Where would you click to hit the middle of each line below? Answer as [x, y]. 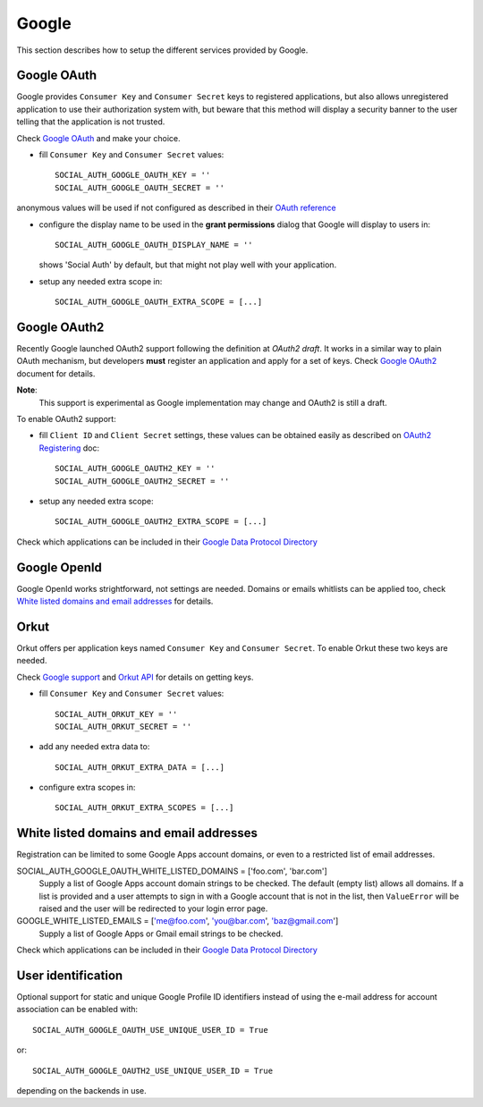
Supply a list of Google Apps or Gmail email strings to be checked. [161, 934]
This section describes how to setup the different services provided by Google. [162, 50]
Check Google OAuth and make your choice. [98, 138]
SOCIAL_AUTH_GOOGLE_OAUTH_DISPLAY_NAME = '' [154, 245]
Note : [27, 390]
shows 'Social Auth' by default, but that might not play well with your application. [188, 265]
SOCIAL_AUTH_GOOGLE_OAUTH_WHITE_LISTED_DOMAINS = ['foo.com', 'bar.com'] [172, 871]
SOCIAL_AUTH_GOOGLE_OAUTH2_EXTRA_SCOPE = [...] [161, 522]
